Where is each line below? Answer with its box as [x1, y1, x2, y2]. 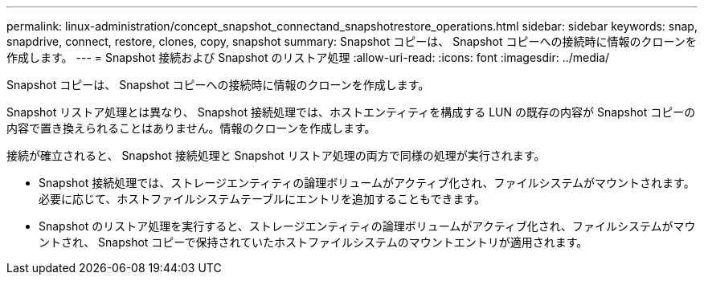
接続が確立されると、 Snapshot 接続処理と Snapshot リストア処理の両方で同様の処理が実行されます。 [6, 149, 546, 162]
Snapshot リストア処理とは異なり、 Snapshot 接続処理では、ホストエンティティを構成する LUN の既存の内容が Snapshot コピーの [6, 105, 696, 119]
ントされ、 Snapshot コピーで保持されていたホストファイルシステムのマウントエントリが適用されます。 [39, 235, 588, 249]
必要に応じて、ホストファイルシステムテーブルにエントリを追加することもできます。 [39, 192, 486, 206]
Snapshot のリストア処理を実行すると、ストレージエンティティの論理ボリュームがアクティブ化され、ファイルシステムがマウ [39, 219, 696, 233]
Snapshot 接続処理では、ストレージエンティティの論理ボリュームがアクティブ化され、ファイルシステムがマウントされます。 [39, 176, 695, 189]
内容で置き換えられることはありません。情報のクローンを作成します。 [6, 121, 376, 135]
